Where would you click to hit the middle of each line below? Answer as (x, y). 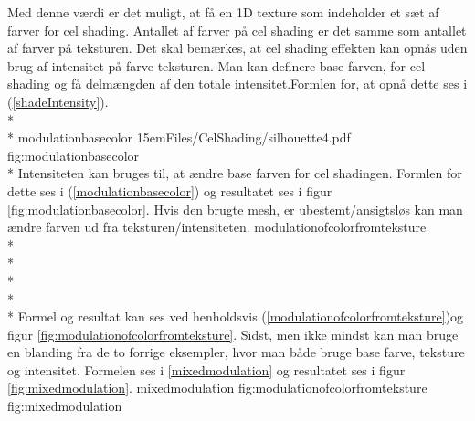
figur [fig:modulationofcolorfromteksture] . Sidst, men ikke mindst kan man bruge (233, 334)
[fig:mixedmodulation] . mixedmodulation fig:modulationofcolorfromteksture (217, 388)
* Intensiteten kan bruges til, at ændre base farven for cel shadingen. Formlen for (235, 173)
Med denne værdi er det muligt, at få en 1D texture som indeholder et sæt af (223, 12)
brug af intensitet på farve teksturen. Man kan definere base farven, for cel (216, 65)
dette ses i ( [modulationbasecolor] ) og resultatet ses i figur (170, 190)
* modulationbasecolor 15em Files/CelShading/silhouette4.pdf (179, 137)
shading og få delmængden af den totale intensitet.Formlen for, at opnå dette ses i (237, 84)
